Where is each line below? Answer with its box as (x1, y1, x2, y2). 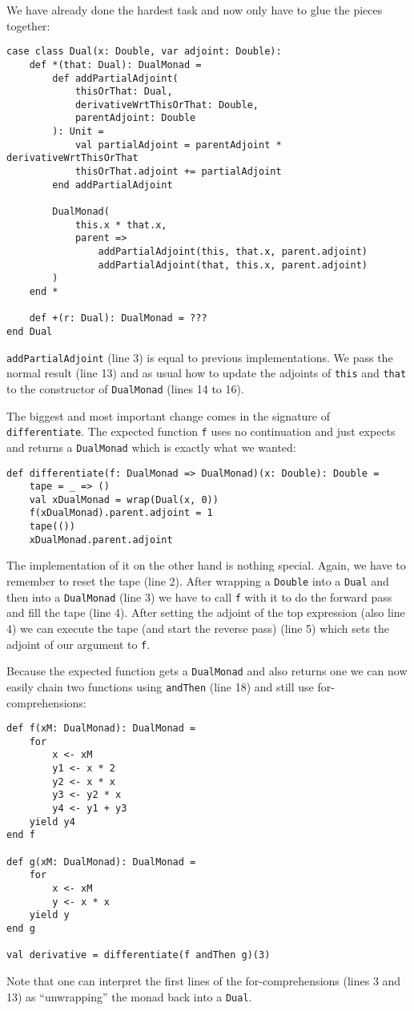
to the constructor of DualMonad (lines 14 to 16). (6, 380, 244, 397)
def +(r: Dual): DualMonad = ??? (29, 312, 207, 324)
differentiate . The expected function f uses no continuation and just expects (6, 423, 396, 440)
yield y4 (29, 816, 75, 828)
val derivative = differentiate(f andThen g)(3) (6, 949, 271, 961)
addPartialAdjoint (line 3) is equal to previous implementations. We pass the (6, 348, 393, 365)
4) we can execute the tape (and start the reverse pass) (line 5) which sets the (6, 619, 390, 636)
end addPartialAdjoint (52, 179, 173, 191)
